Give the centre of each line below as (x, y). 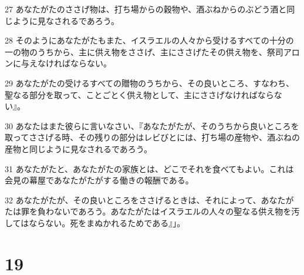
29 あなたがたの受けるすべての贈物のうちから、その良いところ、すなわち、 (150, 83)
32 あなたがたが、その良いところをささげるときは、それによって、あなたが (149, 199)
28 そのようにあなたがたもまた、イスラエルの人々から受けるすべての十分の (149, 40)
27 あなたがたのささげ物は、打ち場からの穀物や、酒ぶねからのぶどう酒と (146, 9)
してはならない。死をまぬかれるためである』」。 (95, 222)
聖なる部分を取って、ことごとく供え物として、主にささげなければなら (139, 94)
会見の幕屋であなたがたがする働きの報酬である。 (99, 180)
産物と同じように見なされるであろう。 (79, 148)
